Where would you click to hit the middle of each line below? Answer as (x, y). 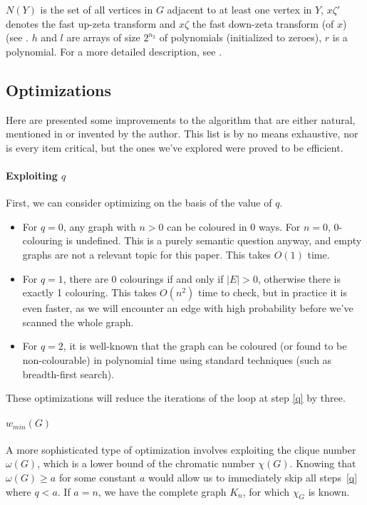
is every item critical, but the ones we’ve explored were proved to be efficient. (175, 147)
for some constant (98, 478)
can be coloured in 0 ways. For (234, 226)
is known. (329, 491)
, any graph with (99, 226)
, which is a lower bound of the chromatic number (146, 463)
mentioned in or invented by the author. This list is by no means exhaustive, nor (182, 134)
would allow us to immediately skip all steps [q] (253, 478)
